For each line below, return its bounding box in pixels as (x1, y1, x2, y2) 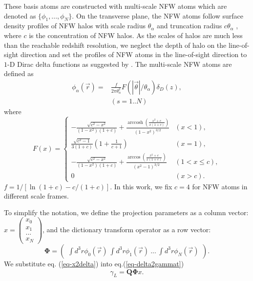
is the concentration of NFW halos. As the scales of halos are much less (29, 30, 243, 40)
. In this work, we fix (110, 181, 172, 191)
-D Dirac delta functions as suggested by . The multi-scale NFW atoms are (7, 59, 232, 69)
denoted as (4, 10, 36, 20)
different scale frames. (4, 191, 69, 201)
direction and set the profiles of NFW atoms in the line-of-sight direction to (20, 49, 247, 60)
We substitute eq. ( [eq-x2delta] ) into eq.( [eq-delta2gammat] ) (4, 258, 184, 268)
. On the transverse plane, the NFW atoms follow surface (72, 10, 243, 20)
